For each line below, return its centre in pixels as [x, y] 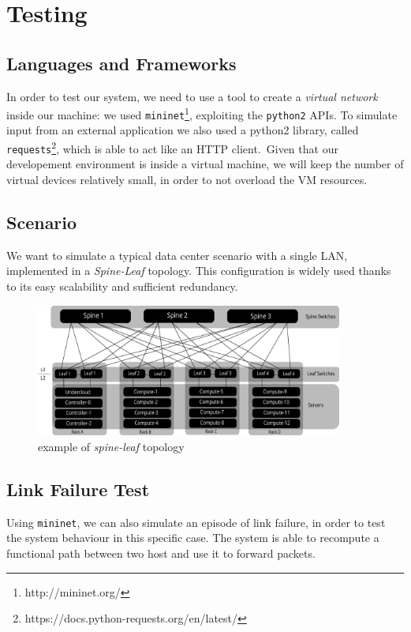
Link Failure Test [78, 489]
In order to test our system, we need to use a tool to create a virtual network [192, 96]
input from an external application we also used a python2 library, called [183, 130]
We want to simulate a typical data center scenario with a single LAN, [177, 255]
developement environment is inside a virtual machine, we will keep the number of [205, 164]
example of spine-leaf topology [111, 446]
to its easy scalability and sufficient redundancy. [122, 286]
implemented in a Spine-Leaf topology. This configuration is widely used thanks [199, 271]
